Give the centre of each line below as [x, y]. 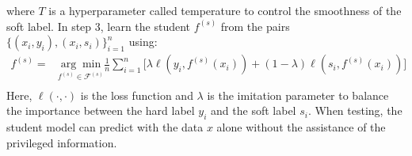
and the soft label [254, 110]
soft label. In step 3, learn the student [99, 26]
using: [143, 42]
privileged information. [62, 142]
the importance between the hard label [101, 110]
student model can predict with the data [105, 127]
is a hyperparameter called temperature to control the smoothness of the [225, 10]
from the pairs [255, 26]
